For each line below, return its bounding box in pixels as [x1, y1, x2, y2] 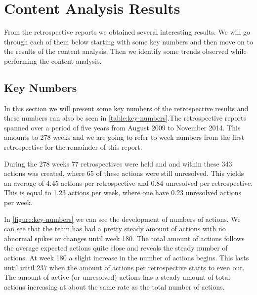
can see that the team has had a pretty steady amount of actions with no [4, 223, 226, 234]
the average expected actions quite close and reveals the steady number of [4, 243, 228, 253]
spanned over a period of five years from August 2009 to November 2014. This [4, 122, 241, 132]
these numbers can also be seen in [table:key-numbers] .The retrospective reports [4, 113, 246, 123]
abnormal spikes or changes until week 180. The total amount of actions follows [4, 233, 245, 243]
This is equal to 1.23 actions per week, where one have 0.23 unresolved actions [4, 187, 241, 198]
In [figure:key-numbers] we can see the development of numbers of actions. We [4, 213, 241, 224]
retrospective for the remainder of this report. [4, 142, 142, 152]
